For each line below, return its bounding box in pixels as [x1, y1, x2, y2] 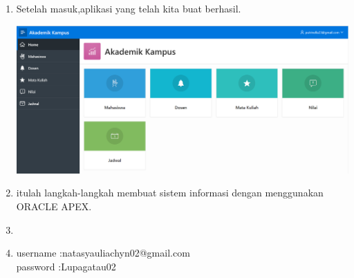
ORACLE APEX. [16, 199, 92, 214]
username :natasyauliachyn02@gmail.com [16, 245, 190, 260]
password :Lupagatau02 [16, 259, 116, 273]
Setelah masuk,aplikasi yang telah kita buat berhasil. [16, 1, 241, 15]
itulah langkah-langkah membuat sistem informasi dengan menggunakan [16, 185, 324, 200]
